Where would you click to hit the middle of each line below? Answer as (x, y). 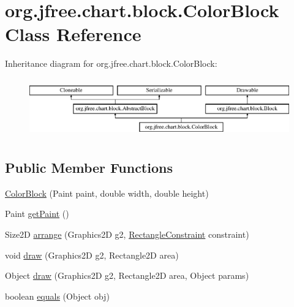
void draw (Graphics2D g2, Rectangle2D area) (92, 255)
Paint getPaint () (37, 214)
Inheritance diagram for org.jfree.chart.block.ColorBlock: (111, 63)
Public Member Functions (89, 167)
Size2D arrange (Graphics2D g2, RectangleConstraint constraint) (127, 234)
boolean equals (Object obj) (57, 296)
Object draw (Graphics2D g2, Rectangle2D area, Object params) (127, 275)
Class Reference (73, 34)
